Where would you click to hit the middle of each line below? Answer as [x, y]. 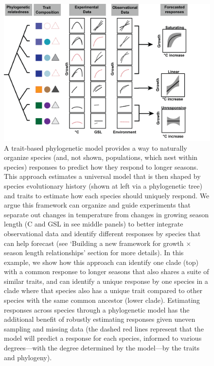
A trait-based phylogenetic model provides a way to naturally [96, 148]
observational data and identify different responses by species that [102, 233]
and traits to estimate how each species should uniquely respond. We [107, 195]
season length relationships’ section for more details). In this [94, 253]
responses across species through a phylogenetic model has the [97, 309]
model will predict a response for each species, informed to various [103, 338]
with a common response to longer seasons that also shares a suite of [107, 271]
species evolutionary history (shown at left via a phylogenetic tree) [103, 185]
